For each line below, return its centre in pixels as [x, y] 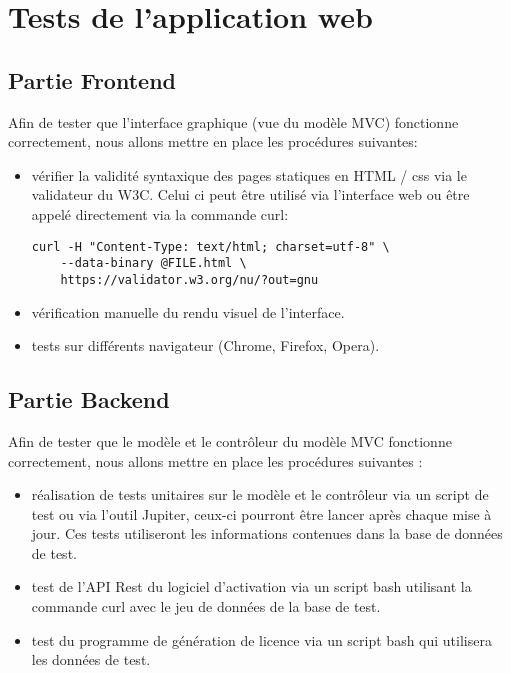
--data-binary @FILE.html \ [153, 263]
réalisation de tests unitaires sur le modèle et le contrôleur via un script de [260, 494]
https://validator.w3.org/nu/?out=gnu [189, 279]
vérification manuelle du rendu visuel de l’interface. [188, 311]
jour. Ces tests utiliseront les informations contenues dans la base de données [267, 533]
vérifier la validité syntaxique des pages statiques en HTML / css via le [249, 174]
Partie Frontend [92, 79]
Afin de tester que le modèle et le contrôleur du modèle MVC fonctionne [230, 440]
